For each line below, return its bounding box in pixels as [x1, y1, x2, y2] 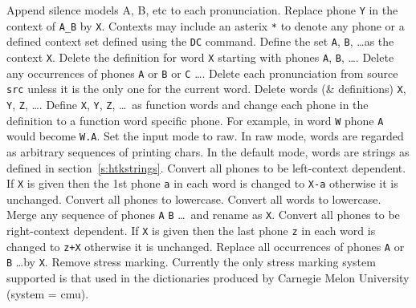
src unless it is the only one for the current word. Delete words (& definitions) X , [6, 80, 406, 97]
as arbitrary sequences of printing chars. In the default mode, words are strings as [6, 143, 410, 160]
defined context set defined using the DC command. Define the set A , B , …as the [6, 33, 394, 50]
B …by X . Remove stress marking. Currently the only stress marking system [6, 253, 376, 270]
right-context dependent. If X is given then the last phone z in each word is [6, 222, 376, 238]
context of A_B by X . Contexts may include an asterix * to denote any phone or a [6, 17, 405, 34]
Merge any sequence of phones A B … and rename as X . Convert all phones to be [6, 206, 400, 223]
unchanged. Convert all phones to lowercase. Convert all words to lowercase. [6, 190, 381, 207]
